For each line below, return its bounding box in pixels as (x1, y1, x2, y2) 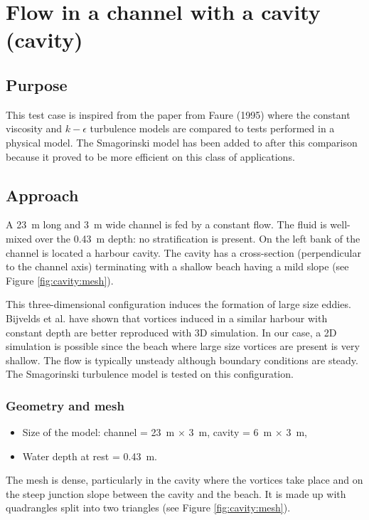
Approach (6, 184, 79, 206)
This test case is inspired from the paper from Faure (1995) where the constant (6, 107, 351, 122)
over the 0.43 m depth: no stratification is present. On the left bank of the (35, 230, 360, 245)
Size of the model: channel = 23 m (22, 425, 175, 440)
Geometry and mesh (6, 396, 124, 414)
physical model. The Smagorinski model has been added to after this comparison (6, 134, 358, 149)
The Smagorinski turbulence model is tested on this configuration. (6, 366, 294, 381)
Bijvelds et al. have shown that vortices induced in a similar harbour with (6, 310, 328, 325)
